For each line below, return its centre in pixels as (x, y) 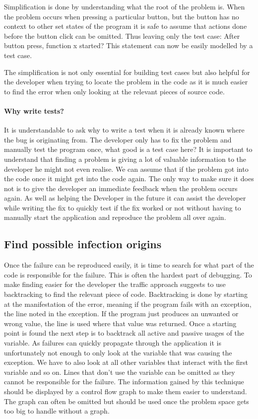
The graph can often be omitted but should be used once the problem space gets (127, 401)
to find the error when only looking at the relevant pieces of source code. (114, 91)
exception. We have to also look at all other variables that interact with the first (126, 362)
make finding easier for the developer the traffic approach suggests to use (115, 284)
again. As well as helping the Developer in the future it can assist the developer (125, 198)
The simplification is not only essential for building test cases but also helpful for (127, 72)
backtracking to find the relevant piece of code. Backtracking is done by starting (126, 294)
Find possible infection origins (83, 244)
